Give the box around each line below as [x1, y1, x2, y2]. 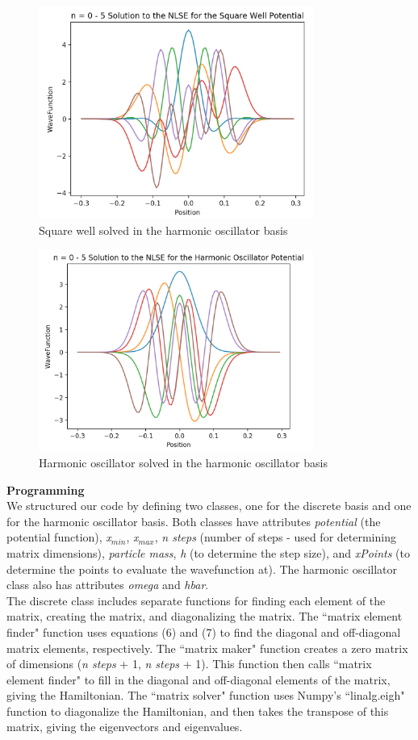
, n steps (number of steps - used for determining [154, 529, 396, 546]
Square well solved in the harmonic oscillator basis [39, 222, 288, 238]
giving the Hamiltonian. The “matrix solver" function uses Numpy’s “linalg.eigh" [6, 687, 405, 704]
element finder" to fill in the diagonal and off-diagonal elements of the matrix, [6, 671, 391, 688]
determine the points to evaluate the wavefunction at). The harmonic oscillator [6, 560, 398, 577]
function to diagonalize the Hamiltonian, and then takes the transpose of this [6, 702, 389, 719]
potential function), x [6, 529, 111, 546]
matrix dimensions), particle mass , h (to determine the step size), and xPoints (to [6, 544, 410, 561]
